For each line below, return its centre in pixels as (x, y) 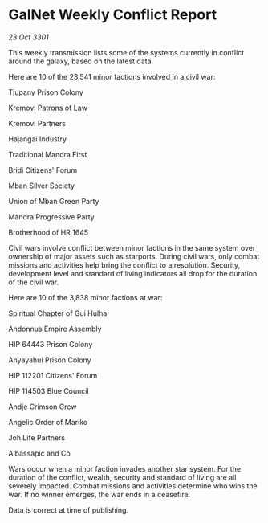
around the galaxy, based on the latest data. (81, 61)
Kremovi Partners (37, 123)
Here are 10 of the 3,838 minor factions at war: (85, 297)
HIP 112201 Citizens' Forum (53, 375)
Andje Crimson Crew (43, 407)
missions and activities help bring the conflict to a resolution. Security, (124, 265)
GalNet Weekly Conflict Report (113, 15)
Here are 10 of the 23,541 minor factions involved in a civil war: (112, 76)
